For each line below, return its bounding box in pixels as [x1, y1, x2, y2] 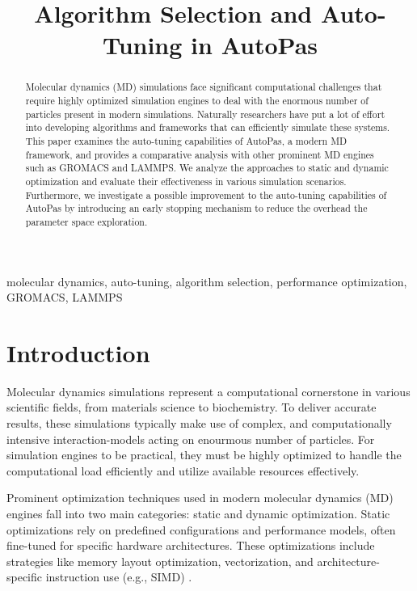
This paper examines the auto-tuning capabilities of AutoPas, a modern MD [25, 133, 347, 147]
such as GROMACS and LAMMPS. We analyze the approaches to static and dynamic [25, 161, 389, 175]
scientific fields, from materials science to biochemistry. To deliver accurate [6, 399, 377, 416]
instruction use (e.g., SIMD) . [45, 568, 192, 585]
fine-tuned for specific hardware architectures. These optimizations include [6, 537, 375, 554]
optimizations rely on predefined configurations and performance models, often [6, 521, 396, 538]
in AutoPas [191, 28, 318, 61]
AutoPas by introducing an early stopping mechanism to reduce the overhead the [25, 201, 368, 215]
